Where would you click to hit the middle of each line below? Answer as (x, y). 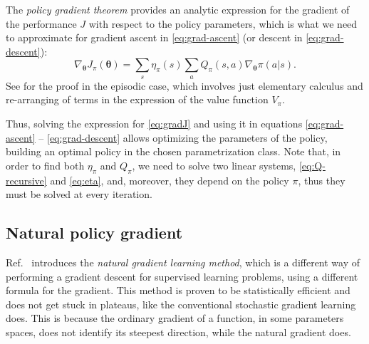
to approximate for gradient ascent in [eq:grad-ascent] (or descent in (154, 37)
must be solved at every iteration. (79, 194)
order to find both (45, 165)
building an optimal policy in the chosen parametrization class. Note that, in (173, 151)
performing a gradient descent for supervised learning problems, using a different (182, 276)
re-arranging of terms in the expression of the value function (137, 99)
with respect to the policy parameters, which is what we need (223, 23)
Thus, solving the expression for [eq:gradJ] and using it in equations (154, 123)
